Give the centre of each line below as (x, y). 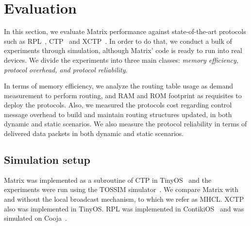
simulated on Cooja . (35, 218)
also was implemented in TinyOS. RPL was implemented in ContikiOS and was (124, 208)
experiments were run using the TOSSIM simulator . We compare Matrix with (121, 189)
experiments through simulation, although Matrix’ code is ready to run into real (123, 50)
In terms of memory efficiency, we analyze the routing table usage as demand (119, 86)
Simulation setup (47, 160)
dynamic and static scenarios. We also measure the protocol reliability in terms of (125, 124)
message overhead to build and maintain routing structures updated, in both (118, 114)
